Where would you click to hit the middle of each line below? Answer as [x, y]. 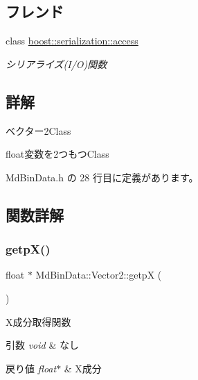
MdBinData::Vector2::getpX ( [99, 275]
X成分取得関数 [38, 321]
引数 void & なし [42, 345]
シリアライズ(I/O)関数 [56, 64]
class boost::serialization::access [72, 41]
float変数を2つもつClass [57, 154]
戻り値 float [31, 368]
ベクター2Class [38, 130]
